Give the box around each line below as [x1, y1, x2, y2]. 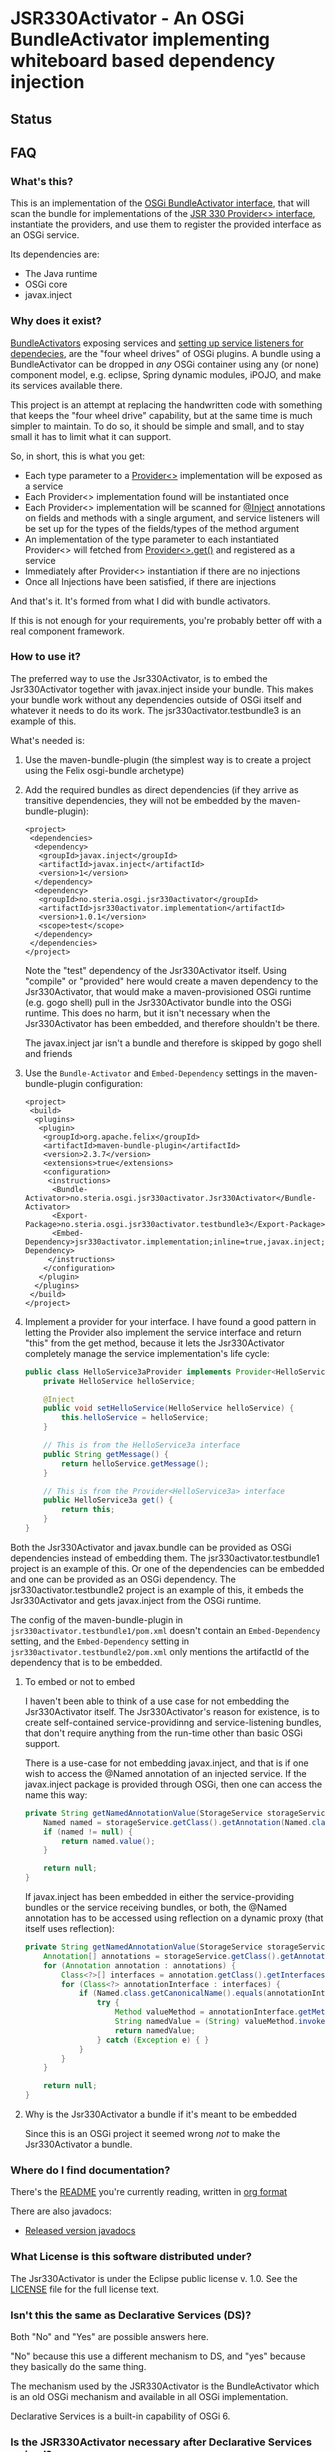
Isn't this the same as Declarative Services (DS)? [10, 2308, 252, 2322]
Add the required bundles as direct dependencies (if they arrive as [24, 783, 299, 796]
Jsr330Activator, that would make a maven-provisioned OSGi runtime [24, 985, 312, 997]
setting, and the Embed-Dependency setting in [10, 1635, 190, 1647]
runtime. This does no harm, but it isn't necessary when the [24, 1007, 271, 1019]
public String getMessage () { [43, 1449, 169, 1459]
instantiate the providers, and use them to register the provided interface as [10, 218, 322, 231]
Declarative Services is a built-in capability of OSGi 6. [10, 2410, 231, 2422]
